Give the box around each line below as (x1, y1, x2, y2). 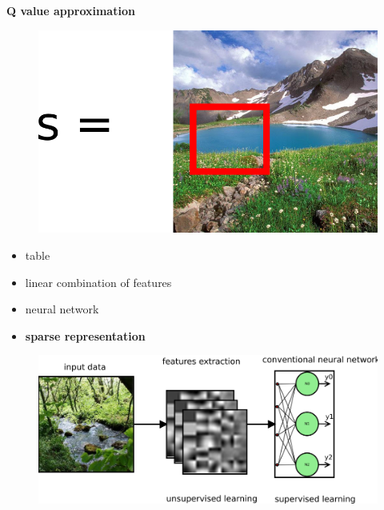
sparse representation (25, 327, 146, 344)
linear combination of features (25, 273, 172, 290)
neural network (25, 301, 99, 317)
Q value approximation (6, 2, 135, 18)
